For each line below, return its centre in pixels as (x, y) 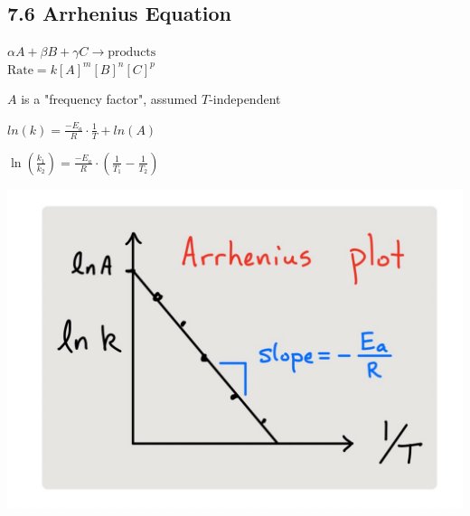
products (132, 53)
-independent (245, 99)
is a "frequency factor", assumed (109, 99)
